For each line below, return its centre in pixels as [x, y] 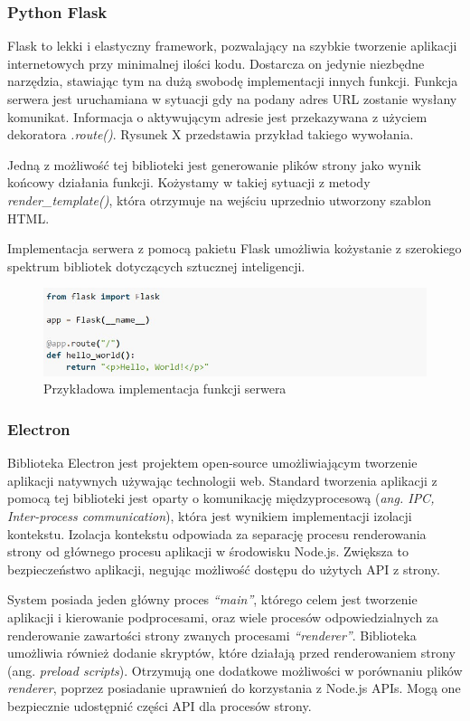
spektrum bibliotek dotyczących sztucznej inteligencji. [156, 266]
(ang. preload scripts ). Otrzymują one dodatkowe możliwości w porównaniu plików [235, 670]
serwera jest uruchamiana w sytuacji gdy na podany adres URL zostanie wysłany [232, 99]
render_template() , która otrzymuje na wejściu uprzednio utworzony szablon [219, 199]
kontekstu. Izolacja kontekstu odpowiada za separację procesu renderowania [217, 533]
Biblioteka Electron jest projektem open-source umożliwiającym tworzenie [212, 463]
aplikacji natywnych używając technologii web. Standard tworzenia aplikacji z [222, 480]
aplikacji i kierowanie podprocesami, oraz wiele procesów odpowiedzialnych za [223, 617]
